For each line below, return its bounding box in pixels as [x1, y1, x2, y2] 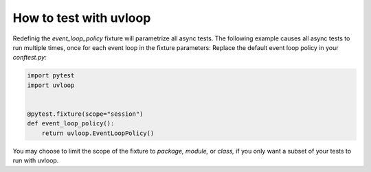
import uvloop [27, 81, 75, 89]
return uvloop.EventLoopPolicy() [41, 129, 155, 137]
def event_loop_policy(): [27, 120, 115, 127]
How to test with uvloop [12, 10, 151, 25]
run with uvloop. [12, 156, 59, 164]
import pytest [27, 72, 75, 79]
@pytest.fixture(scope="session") [27, 110, 144, 118]
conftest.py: [12, 53, 47, 62]
